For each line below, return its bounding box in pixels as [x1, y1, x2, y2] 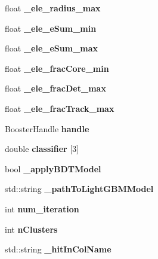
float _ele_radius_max [5, 2, 101, 14]
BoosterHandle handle [5, 122, 89, 135]
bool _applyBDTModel [5, 162, 101, 175]
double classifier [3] [5, 142, 79, 155]
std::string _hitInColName [5, 243, 111, 255]
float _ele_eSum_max [5, 42, 98, 54]
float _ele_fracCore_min [5, 62, 109, 74]
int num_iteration [5, 202, 79, 215]
